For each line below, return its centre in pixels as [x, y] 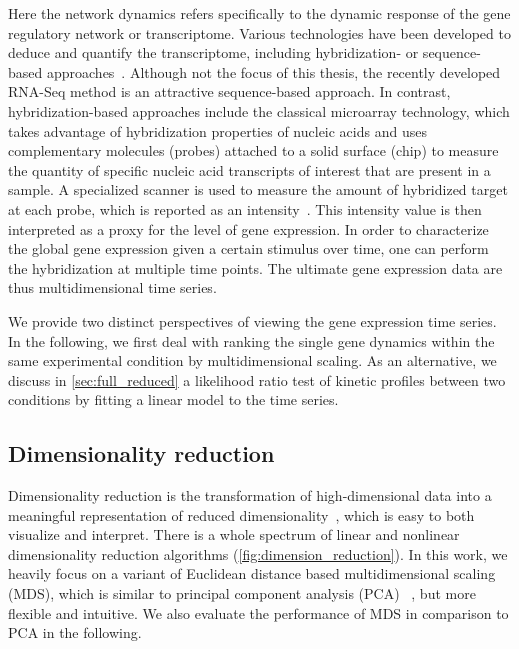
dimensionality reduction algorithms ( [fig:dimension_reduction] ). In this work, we [258, 553]
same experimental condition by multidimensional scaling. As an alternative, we [252, 360]
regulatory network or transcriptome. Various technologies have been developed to [259, 32]
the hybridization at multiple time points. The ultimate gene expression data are [255, 267]
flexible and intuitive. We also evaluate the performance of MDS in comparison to [258, 612]
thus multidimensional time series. [112, 287]
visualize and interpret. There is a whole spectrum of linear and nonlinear [234, 534]
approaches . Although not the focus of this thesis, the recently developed [273, 71]
